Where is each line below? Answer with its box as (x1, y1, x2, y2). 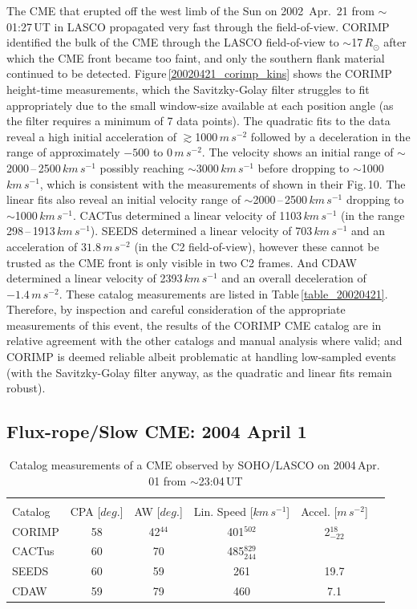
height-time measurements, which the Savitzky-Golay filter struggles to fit (6, 80, 370, 97)
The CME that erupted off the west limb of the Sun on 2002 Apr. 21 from (6, 2, 374, 18)
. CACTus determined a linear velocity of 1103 (72, 206, 302, 223)
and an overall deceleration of (221, 270, 366, 286)
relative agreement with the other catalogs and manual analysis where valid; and (6, 332, 403, 349)
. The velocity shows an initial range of (201, 144, 394, 160)
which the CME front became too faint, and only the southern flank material (6, 49, 385, 66)
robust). (6, 380, 46, 396)
